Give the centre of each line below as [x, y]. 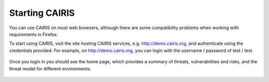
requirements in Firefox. [34, 34]
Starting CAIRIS [42, 13]
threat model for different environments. [50, 69]
